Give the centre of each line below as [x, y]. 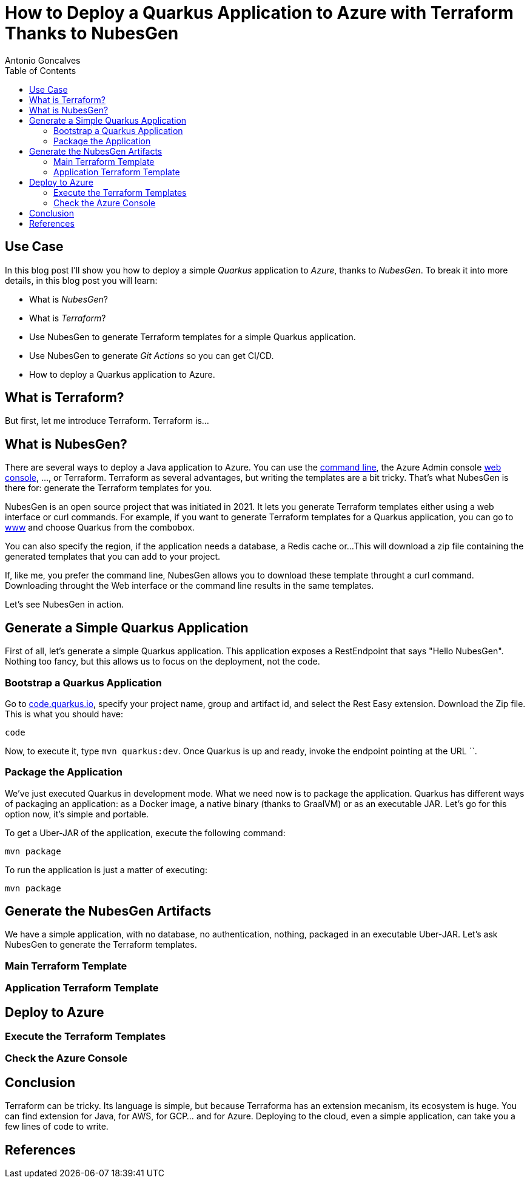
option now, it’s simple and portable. [77, 814]
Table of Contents [41, 70]
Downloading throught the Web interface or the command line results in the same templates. [190, 586]
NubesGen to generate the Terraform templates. [101, 945]
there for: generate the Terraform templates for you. [109, 488]
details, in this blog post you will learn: [81, 280]
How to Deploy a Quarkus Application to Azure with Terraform [259, 13]
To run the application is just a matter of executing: [106, 870]
